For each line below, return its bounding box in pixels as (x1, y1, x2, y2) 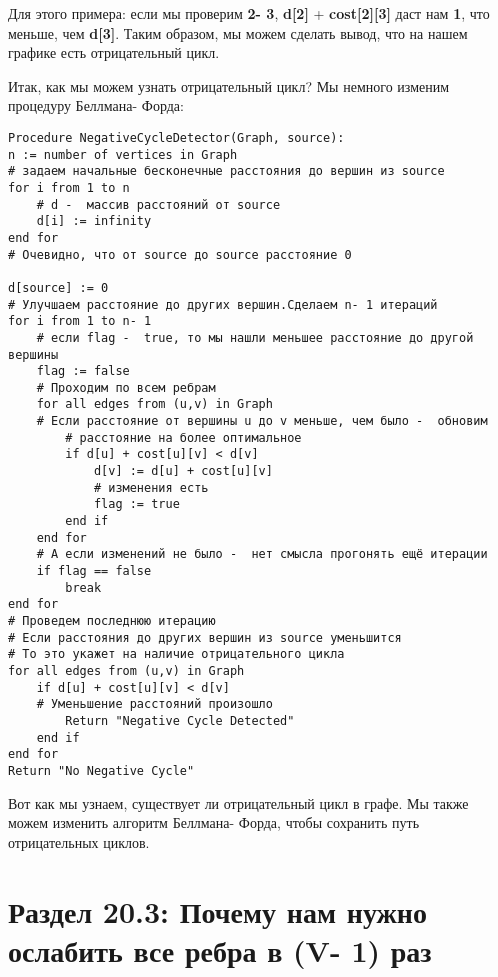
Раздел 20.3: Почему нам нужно (8, 890, 427, 931)
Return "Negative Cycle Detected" (65, 713, 295, 728)
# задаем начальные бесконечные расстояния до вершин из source (8, 164, 445, 179)
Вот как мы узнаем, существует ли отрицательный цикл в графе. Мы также (8, 792, 469, 813)
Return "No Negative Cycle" (8, 763, 195, 778)
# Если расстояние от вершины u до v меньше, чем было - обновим (36, 414, 488, 429)
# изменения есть (93, 480, 209, 495)
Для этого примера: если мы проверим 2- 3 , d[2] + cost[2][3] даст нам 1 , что (8, 3, 490, 23)
